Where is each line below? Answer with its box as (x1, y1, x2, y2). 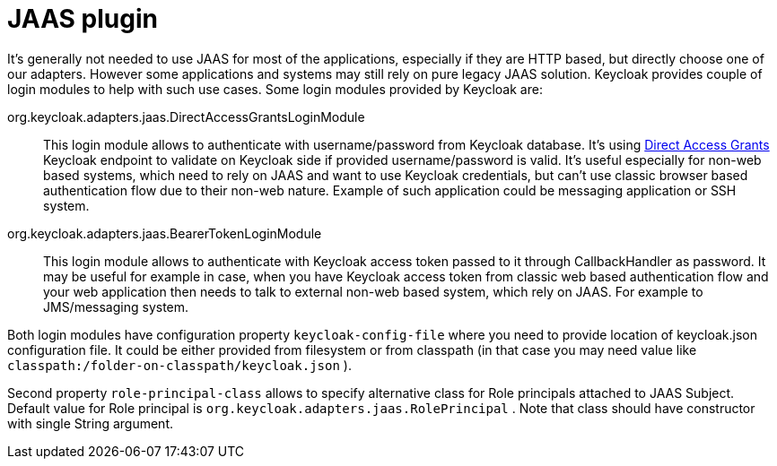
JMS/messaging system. (43, 298, 189, 315)
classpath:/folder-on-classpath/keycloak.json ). (7, 357, 352, 373)
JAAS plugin (7, 4, 158, 34)
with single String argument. (7, 415, 174, 431)
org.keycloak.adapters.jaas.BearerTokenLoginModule (7, 225, 322, 241)
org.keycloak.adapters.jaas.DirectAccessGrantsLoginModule (7, 108, 365, 125)
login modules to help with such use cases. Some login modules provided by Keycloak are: (7, 81, 543, 97)
